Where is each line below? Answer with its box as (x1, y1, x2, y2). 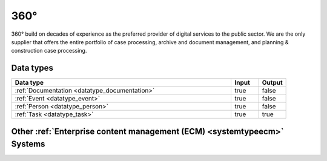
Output (262, 79, 283, 87)
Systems (11, 139, 45, 149)
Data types (11, 63, 54, 73)
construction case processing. (11, 47, 87, 54)
